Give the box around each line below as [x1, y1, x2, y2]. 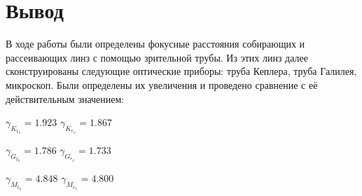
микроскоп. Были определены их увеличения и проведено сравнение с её [6, 77, 318, 92]
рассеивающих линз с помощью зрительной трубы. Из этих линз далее [6, 50, 308, 64]
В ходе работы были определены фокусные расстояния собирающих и [6, 36, 305, 51]
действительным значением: [6, 91, 125, 106]
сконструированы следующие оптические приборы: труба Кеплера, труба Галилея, [6, 64, 357, 78]
